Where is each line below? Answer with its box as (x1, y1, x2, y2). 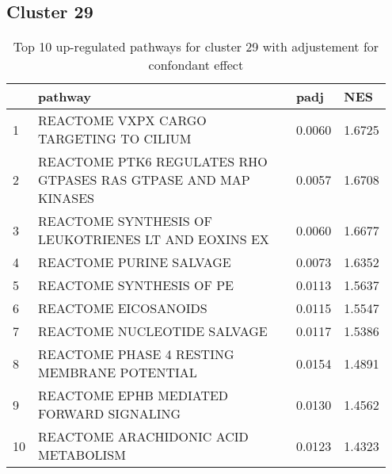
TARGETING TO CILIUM (38, 129, 192, 148)
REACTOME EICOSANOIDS (38, 299, 207, 318)
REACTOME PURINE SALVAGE (38, 253, 231, 272)
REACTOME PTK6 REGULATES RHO (38, 152, 268, 171)
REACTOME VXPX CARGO (38, 111, 207, 130)
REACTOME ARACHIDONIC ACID (38, 427, 249, 446)
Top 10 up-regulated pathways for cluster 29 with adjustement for (13, 37, 379, 56)
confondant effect (148, 55, 244, 75)
